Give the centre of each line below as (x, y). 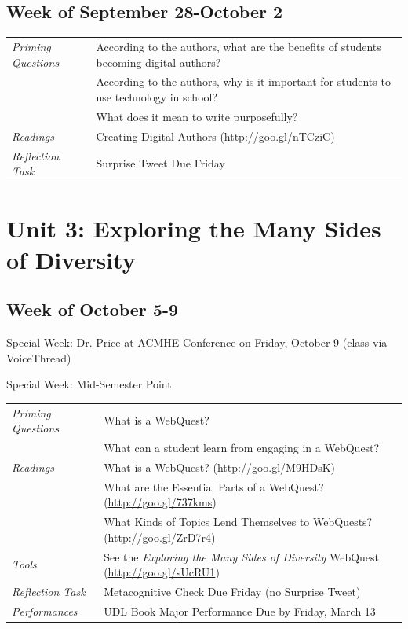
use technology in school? (157, 96)
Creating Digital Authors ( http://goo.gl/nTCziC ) (215, 136)
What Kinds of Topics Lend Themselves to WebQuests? (238, 522)
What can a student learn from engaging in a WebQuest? (242, 447)
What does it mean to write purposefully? (197, 116)
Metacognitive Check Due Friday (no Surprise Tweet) (232, 591)
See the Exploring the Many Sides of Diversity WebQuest (242, 556)
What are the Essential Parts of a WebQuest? (214, 486)
